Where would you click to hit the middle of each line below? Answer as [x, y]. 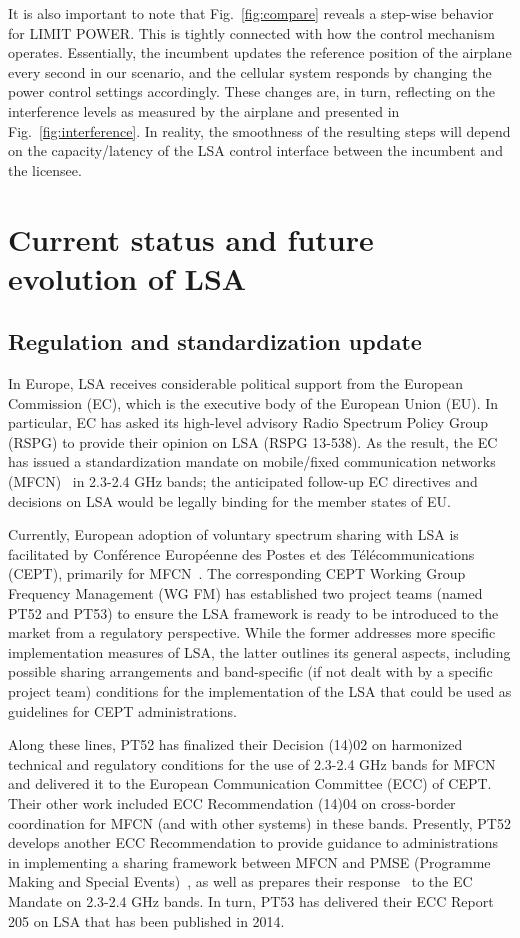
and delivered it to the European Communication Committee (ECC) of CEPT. [250, 783]
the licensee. [45, 169]
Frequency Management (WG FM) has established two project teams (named [245, 593]
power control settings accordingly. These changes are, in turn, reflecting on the [252, 91]
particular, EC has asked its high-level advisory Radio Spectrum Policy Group [248, 422]
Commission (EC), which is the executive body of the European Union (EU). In [253, 402]
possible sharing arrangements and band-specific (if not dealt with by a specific [250, 671]
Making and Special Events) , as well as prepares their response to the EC [240, 881]
